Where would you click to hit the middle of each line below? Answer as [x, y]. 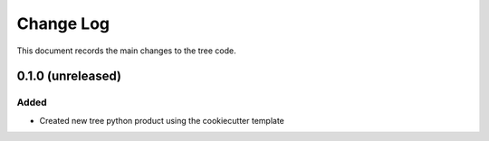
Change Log [63, 23]
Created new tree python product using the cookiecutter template [162, 120]
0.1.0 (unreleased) [69, 76]
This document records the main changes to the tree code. [126, 51]
